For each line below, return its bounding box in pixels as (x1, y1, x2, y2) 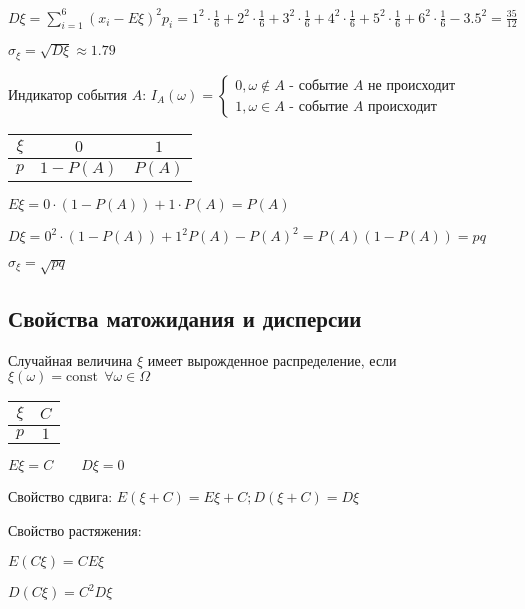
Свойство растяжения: (8, 519, 142, 540)
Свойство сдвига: (8, 486, 113, 507)
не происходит (368, 78, 456, 93)
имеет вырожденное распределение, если (147, 349, 397, 370)
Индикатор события (8, 83, 128, 104)
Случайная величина (8, 349, 133, 370)
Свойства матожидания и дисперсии (8, 302, 362, 333)
